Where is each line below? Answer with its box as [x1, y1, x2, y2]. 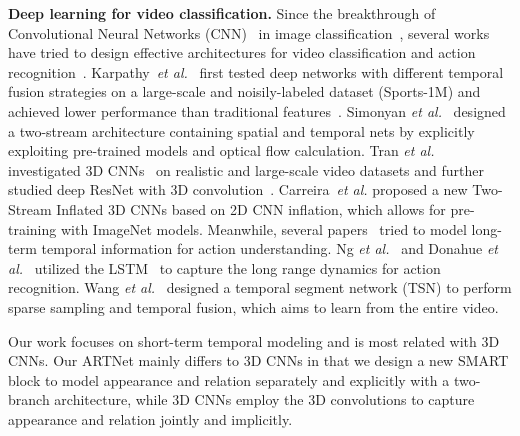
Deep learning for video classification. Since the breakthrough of [8, 3, 436, 23]
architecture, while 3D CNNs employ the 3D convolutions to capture [54, 389, 475, 410]
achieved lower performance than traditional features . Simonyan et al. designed [8, 100, 506, 121]
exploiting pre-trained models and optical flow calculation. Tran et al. [8, 140, 435, 161]
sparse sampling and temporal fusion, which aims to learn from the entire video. [8, 296, 499, 317]
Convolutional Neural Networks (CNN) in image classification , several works [8, 22, 490, 43]
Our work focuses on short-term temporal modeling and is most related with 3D [8, 330, 500, 351]
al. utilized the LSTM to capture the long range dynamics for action [8, 257, 441, 278]
